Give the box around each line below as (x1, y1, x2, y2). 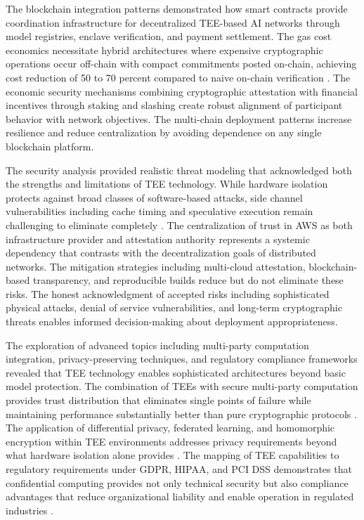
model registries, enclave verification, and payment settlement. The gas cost (6, 29, 332, 44)
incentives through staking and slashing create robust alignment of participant (6, 98, 343, 112)
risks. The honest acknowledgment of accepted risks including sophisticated (6, 286, 330, 301)
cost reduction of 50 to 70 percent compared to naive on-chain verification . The (6, 70, 351, 84)
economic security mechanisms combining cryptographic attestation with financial (6, 84, 358, 98)
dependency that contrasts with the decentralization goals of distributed (6, 245, 316, 260)
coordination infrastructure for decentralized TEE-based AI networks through (6, 15, 340, 30)
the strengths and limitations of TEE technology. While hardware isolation (6, 176, 328, 191)
